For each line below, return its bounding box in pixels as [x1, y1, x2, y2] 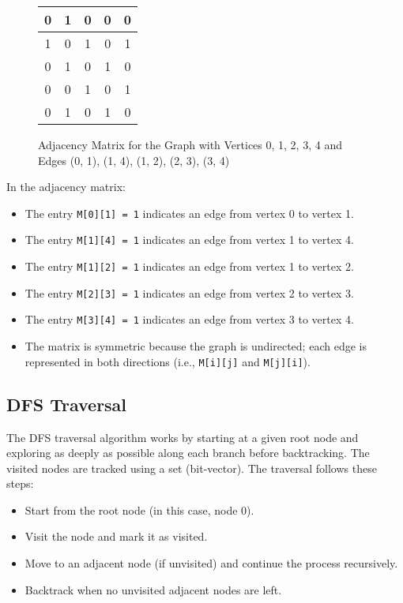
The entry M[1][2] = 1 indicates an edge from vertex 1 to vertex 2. [24, 258, 354, 275]
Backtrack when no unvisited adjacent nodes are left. [24, 581, 282, 597]
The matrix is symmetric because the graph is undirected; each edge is [24, 338, 367, 354]
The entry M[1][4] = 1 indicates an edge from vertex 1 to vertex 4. [24, 231, 354, 248]
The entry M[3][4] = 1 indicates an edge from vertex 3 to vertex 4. [24, 311, 354, 328]
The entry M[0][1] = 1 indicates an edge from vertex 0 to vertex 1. [24, 204, 354, 221]
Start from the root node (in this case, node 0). [24, 501, 254, 518]
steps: [6, 475, 34, 492]
